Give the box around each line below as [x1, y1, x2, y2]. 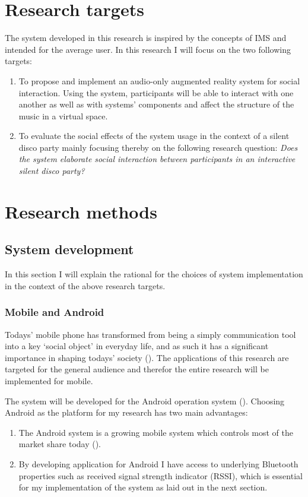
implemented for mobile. [5, 375, 93, 387]
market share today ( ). [18, 438, 101, 450]
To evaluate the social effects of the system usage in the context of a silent [18, 129, 290, 142]
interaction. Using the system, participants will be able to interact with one [18, 86, 294, 99]
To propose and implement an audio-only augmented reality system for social [18, 74, 300, 87]
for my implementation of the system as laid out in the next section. [18, 481, 268, 493]
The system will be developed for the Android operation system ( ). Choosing [5, 394, 285, 407]
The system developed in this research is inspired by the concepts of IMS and [5, 31, 287, 44]
